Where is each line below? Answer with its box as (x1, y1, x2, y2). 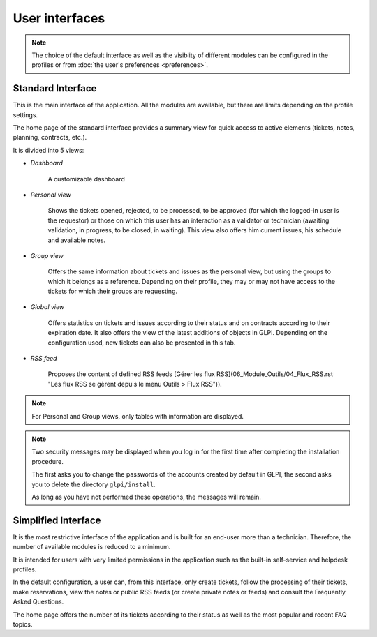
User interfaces (13, 10, 105, 26)
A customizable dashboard (47, 174, 126, 183)
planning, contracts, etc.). (13, 133, 87, 142)
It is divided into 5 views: (13, 146, 84, 154)
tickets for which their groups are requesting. (47, 287, 178, 296)
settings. (13, 110, 38, 119)
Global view (30, 303, 65, 311)
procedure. (31, 457, 64, 465)
